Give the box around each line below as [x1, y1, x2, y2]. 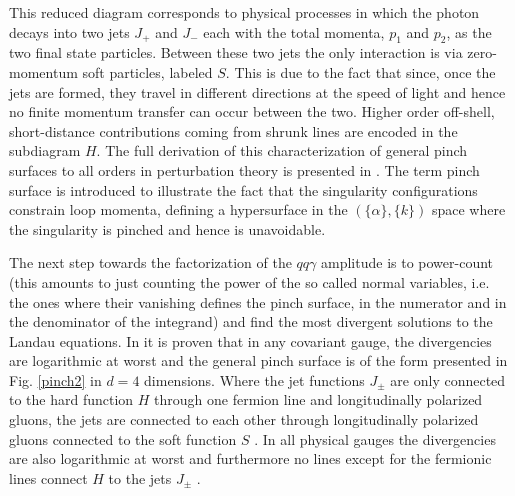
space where [431, 199, 506, 220]
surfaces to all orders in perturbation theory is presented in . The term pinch [9, 159, 480, 180]
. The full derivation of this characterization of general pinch [96, 140, 468, 161]
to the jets [108, 467, 172, 488]
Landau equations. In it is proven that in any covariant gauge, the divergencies [9, 330, 492, 351]
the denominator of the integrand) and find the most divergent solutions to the [9, 311, 493, 332]
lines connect [9, 467, 88, 488]
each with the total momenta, [203, 21, 385, 42]
